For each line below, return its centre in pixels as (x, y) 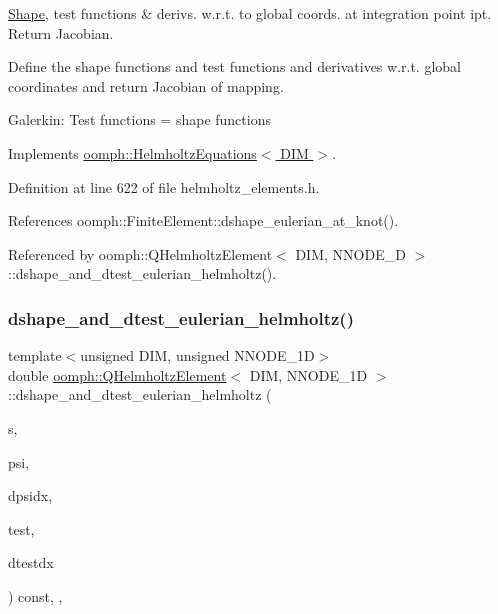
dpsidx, (30, 495)
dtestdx (31, 562)
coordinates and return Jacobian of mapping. (146, 85)
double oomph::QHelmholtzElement (117, 374)
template (35, 355)
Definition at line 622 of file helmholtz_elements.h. (164, 186)
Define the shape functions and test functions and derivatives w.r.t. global (234, 66)
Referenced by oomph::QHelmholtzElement (140, 253)
